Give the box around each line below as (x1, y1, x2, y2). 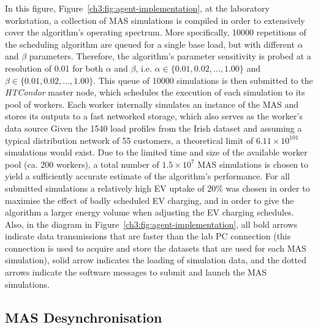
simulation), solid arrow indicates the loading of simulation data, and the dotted (5, 253, 306, 266)
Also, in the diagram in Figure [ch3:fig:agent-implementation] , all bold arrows (5, 217, 297, 230)
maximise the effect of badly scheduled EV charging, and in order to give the (5, 193, 294, 206)
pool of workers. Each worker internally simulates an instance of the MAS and (5, 97, 299, 110)
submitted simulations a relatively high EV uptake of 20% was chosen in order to (5, 181, 310, 194)
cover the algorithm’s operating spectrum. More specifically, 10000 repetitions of (5, 26, 306, 39)
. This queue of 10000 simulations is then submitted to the (93, 73, 313, 86)
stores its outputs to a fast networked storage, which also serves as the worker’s (5, 110, 303, 122)
